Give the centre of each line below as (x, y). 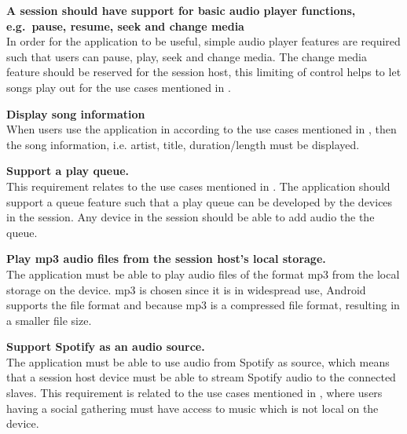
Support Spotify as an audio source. (106, 346)
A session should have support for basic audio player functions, (181, 10)
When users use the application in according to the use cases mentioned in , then (202, 129)
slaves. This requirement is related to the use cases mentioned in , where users (194, 393)
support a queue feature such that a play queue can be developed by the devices (200, 201)
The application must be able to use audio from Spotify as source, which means (198, 361)
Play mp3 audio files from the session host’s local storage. (166, 259)
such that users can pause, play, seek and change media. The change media (187, 56)
